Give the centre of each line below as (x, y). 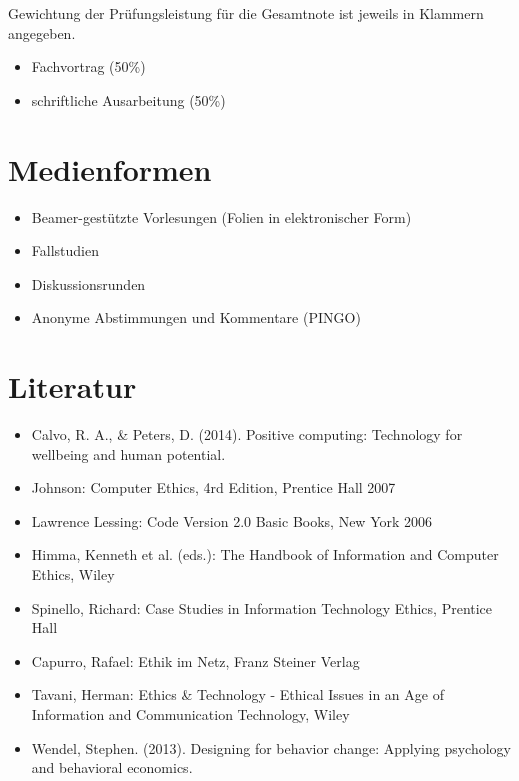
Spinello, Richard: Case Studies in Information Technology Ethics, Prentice (262, 607)
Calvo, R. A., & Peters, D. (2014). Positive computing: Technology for (247, 434)
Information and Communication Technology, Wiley (190, 713)
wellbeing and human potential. (128, 453)
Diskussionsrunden (88, 283)
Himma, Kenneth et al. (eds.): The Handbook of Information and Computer (265, 554)
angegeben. (42, 32)
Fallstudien (65, 250)
